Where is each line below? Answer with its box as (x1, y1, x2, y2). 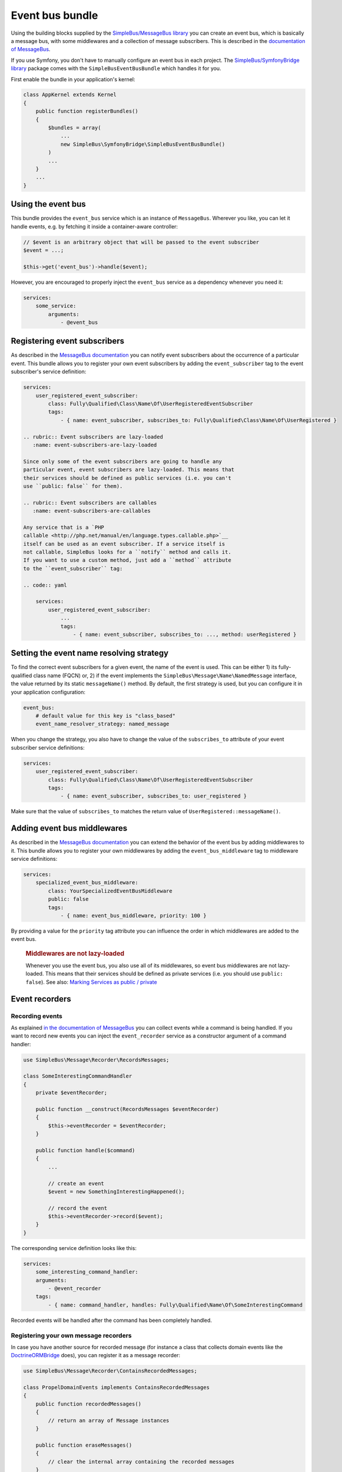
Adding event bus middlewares (11, 823, 128, 833)
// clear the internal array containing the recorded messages (48, 1458, 235, 1465)
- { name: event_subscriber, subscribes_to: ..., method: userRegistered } (72, 631, 297, 638)
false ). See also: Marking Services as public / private (25, 978, 157, 986)
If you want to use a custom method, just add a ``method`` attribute (23, 557, 232, 563)
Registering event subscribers (11, 336, 125, 346)
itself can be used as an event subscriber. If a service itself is (23, 541, 225, 547)
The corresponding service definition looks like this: (11, 1244, 137, 1251)
